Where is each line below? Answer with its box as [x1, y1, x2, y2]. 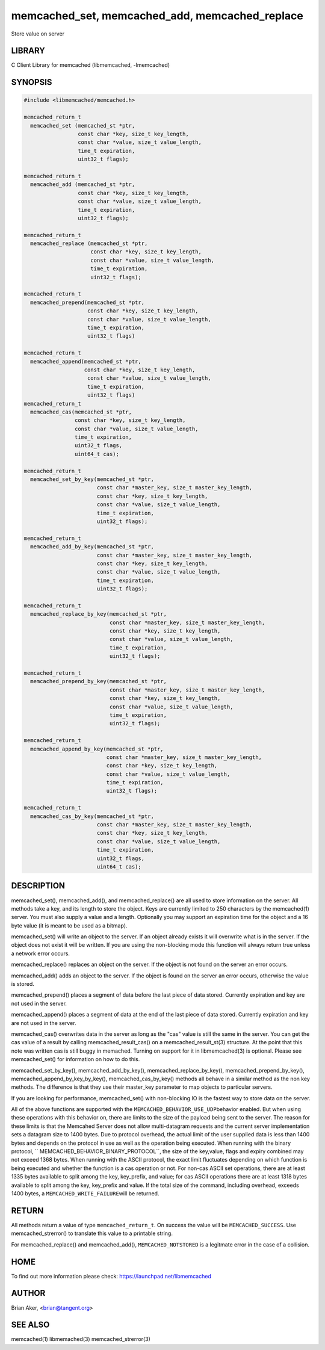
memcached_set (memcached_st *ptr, [30, 122, 135, 129]
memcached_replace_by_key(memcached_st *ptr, [30, 611, 167, 618]
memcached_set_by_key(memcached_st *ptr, [30, 476, 155, 483]
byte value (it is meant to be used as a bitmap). [11, 921, 128, 929]
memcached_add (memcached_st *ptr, [30, 181, 135, 188]
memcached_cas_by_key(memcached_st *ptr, [30, 813, 155, 820]
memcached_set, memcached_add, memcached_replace [11, 9, 303, 22]
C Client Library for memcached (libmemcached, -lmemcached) [11, 61, 170, 69]
